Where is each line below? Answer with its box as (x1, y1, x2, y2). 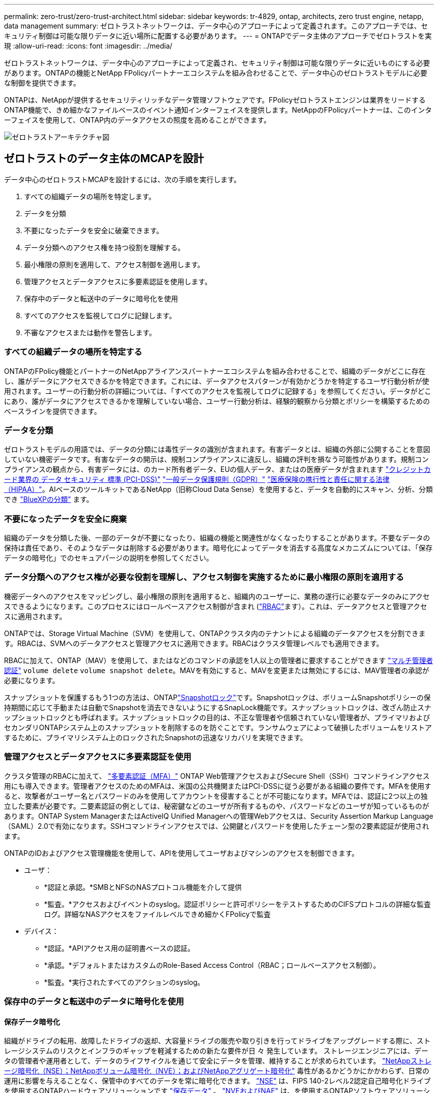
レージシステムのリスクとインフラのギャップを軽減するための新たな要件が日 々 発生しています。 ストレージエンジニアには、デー (4, 1046, 428, 1055)
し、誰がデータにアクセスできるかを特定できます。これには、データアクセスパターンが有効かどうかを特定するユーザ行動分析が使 (4, 376, 429, 385)
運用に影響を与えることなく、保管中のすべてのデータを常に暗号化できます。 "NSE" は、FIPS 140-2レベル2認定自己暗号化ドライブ (4, 1076, 431, 1085)
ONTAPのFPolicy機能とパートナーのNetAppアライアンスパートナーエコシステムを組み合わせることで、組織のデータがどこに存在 (4, 366, 426, 375)
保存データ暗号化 (4, 1017, 60, 1026)
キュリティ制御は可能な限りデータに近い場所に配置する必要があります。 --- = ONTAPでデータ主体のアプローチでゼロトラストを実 (4, 32, 432, 40)
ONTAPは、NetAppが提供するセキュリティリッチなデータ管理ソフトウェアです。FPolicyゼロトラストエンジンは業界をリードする (4, 96, 426, 104)
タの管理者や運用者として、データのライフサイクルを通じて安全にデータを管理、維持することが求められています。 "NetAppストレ (4, 1056, 431, 1065)
